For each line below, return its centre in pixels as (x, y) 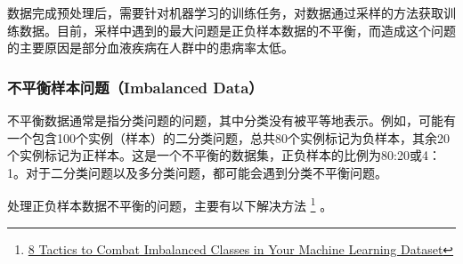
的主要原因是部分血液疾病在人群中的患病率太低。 (150, 48)
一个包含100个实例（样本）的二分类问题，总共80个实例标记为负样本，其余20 (228, 137)
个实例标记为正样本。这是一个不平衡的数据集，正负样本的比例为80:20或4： (224, 155)
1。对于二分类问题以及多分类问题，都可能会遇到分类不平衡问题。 (197, 172)
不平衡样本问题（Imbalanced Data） (135, 87)
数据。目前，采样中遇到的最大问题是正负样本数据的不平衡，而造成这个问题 (237, 30)
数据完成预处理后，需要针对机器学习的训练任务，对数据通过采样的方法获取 (225, 12)
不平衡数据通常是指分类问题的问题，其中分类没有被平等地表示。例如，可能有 (231, 120)
